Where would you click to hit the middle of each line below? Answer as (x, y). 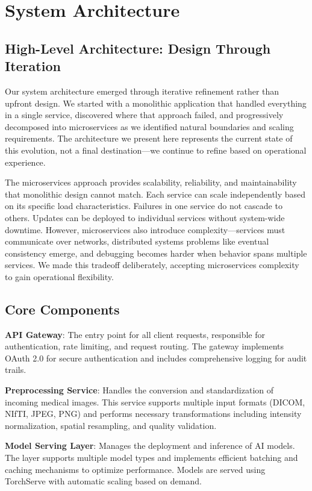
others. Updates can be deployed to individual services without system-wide (145, 217)
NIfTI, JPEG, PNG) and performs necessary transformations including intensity (153, 414)
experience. (25, 162)
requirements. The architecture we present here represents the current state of (149, 138)
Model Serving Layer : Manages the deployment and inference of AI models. (150, 446)
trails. (16, 370)
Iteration (33, 66)
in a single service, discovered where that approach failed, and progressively (144, 115)
